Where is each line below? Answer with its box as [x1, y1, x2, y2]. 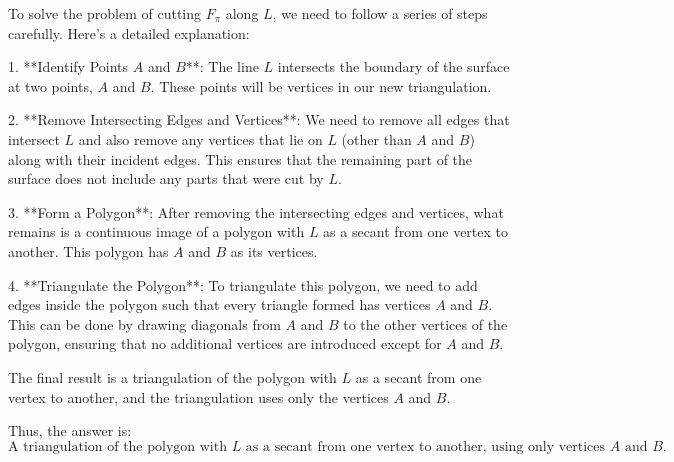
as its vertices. [230, 240, 318, 261]
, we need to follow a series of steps [272, 3, 488, 23]
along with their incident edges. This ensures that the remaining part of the [8, 148, 473, 169]
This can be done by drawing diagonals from [8, 313, 281, 334]
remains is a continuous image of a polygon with [8, 221, 305, 242]
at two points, [8, 75, 93, 96]
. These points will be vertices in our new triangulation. [150, 75, 492, 96]
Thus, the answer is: [8, 420, 132, 441]
